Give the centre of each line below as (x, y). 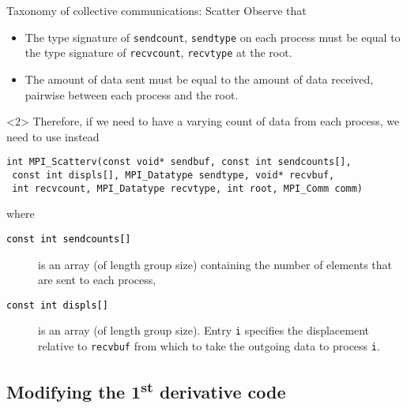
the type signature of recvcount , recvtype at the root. (158, 52)
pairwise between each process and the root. (132, 94)
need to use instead (53, 136)
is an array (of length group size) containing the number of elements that (215, 264)
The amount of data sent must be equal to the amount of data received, (199, 79)
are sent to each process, (97, 280)
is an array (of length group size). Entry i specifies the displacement (203, 330)
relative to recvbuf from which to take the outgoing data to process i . (209, 346)
